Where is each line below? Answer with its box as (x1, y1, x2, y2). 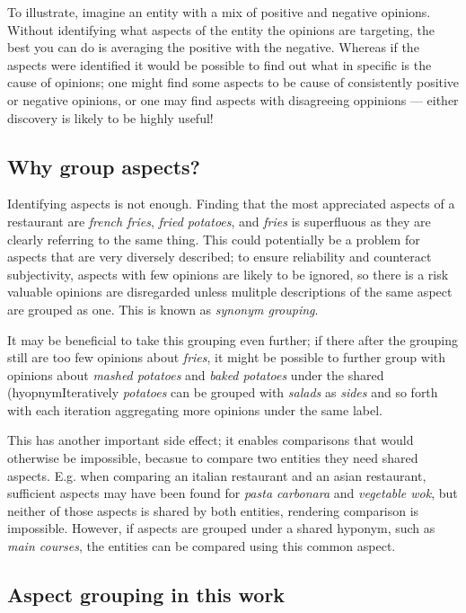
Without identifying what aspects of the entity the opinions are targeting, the (7, 20, 435, 39)
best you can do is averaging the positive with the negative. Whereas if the (7, 38, 419, 57)
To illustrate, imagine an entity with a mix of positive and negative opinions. (7, 3, 431, 21)
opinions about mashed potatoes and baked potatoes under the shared (7, 365, 384, 384)
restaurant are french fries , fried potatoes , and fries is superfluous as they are (7, 211, 431, 230)
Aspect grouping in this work (7, 581, 286, 609)
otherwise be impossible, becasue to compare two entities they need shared (7, 449, 418, 467)
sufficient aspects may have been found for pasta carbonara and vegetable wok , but (7, 484, 458, 502)
